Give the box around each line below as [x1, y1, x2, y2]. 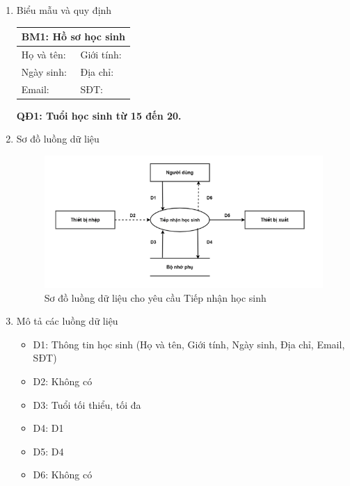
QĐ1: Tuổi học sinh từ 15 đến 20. [16, 108, 182, 122]
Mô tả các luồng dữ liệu [16, 314, 118, 328]
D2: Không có [33, 373, 93, 388]
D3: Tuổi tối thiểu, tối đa [33, 397, 141, 412]
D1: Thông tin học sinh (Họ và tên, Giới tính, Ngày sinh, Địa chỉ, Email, [33, 337, 345, 351]
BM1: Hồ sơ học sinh [21, 29, 125, 44]
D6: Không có [33, 467, 93, 482]
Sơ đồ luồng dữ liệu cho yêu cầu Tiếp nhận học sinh [44, 290, 267, 305]
